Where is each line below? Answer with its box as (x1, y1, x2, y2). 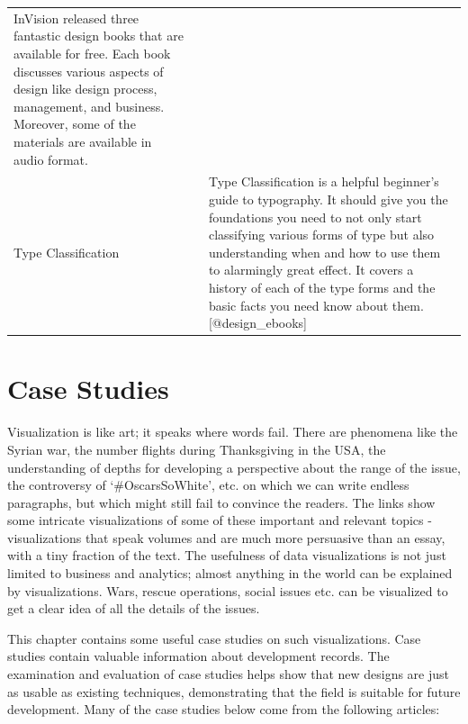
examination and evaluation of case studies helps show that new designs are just (7, 665, 450, 683)
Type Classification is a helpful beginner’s (208, 172, 439, 191)
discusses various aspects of (13, 61, 164, 80)
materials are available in (13, 131, 152, 150)
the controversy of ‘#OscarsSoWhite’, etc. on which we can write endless (7, 475, 409, 494)
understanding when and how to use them (208, 242, 441, 261)
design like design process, (13, 79, 157, 98)
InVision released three (13, 8, 139, 27)
